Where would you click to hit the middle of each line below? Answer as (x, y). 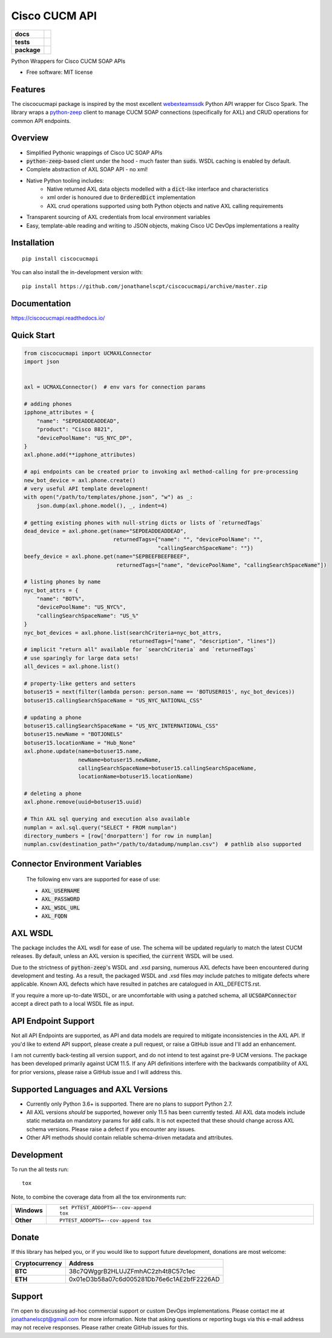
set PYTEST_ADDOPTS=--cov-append (105, 1208)
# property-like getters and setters (80, 683)
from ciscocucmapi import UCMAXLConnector (88, 353)
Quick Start (33, 335)
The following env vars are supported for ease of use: (93, 879)
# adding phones (48, 404)
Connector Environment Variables (76, 863)
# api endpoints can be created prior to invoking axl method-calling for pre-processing (161, 472)
